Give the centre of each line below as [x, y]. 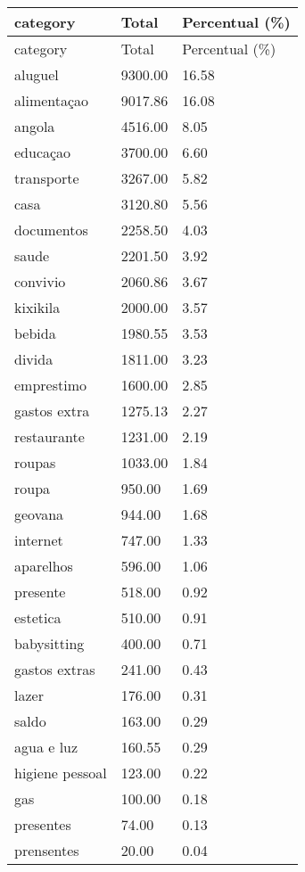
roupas [35, 462]
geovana [39, 514]
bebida [35, 333]
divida [34, 359]
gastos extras [55, 669]
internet [39, 540]
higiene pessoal [61, 773]
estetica [38, 617]
